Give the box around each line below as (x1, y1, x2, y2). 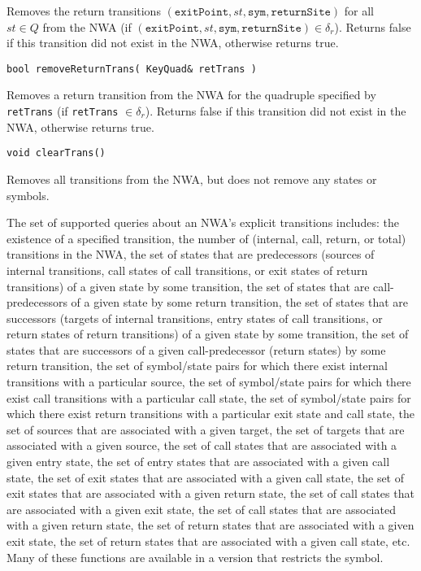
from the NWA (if (42, 18, 132, 35)
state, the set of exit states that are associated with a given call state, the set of (7, 469, 405, 486)
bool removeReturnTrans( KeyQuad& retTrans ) (7, 63, 257, 75)
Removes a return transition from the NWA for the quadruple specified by (7, 86, 376, 103)
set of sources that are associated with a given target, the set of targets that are (7, 421, 405, 438)
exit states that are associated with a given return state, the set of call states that (7, 485, 414, 502)
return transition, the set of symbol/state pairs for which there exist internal (7, 357, 388, 374)
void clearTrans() (7, 147, 106, 159)
